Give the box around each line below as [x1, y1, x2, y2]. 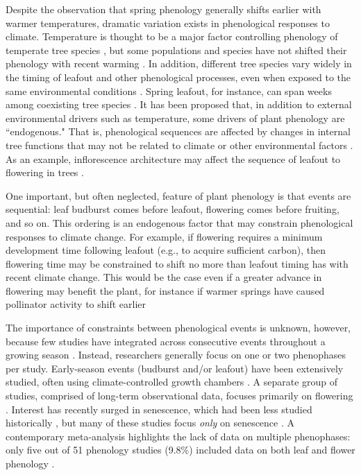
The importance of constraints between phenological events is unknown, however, [6, 320, 351, 335]
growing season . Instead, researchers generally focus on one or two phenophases [6, 347, 346, 362]
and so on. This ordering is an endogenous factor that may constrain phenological [6, 215, 353, 230]
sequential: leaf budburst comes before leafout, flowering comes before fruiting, [6, 202, 339, 216]
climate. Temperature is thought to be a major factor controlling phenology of [6, 29, 338, 44]
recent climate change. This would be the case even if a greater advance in [6, 270, 322, 284]
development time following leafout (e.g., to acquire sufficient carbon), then [6, 243, 326, 257]
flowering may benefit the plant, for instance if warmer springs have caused [6, 283, 325, 297]
